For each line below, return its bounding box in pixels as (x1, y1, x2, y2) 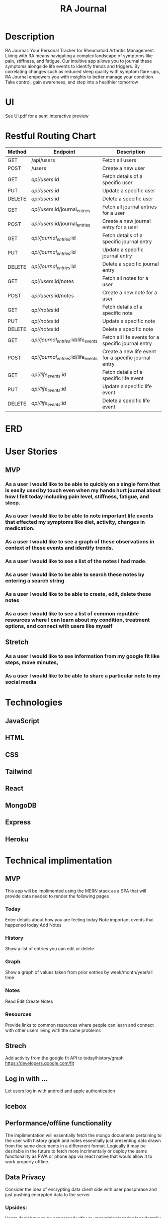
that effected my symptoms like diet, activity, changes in (5, 519, 145, 526)
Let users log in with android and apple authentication (5, 1088, 115, 1094)
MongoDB (5, 801, 37, 810)
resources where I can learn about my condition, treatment (5, 617, 150, 624)
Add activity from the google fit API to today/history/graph (5, 1055, 124, 1061)
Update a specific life (102, 383, 152, 390)
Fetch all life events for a (102, 333, 160, 340)
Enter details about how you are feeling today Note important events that (5, 916, 154, 922)
